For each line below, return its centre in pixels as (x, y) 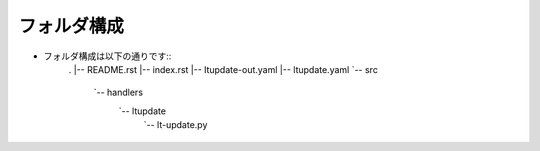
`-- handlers (118, 92)
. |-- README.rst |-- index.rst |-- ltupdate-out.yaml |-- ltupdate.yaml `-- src (223, 69)
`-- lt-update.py (175, 125)
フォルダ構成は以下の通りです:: (107, 56)
